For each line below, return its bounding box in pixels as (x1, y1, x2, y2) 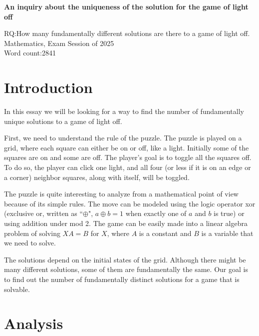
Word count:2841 (4, 47, 56, 58)
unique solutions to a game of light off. (4, 115, 122, 126)
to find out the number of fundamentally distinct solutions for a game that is (4, 274, 240, 284)
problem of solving (4, 227, 60, 238)
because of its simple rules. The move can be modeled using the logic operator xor (4, 198, 256, 208)
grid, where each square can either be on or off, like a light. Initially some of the (4, 142, 249, 152)
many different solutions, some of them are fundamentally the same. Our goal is (4, 264, 248, 274)
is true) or (214, 208, 245, 218)
